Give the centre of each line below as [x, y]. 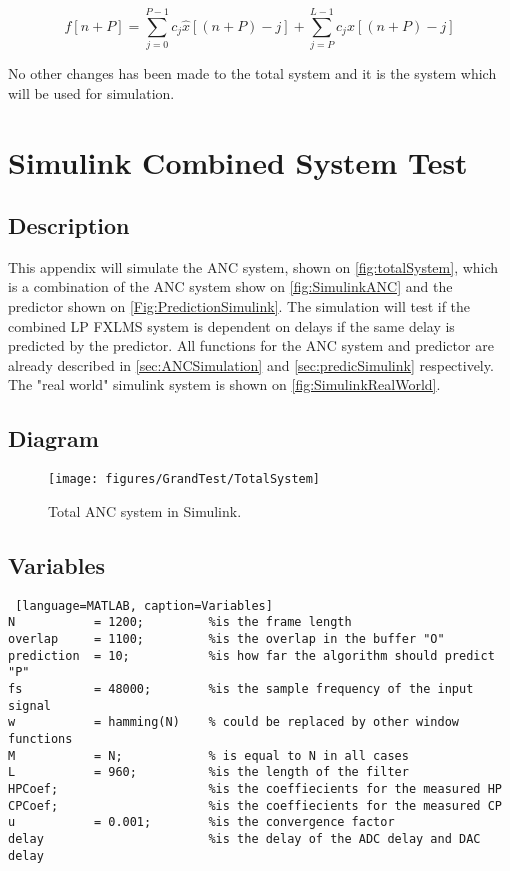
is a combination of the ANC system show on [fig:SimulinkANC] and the [230, 286]
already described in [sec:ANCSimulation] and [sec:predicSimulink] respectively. [251, 364]
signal [29, 705]
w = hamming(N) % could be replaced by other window [234, 722]
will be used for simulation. [91, 92]
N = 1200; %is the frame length [180, 622]
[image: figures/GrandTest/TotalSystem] [184, 479]
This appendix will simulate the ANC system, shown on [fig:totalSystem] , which [253, 266]
